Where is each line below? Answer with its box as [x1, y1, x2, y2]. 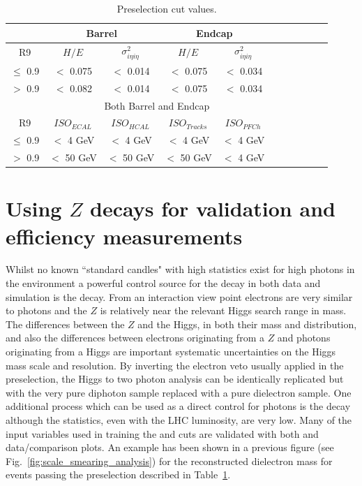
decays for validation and [89, 194, 335, 223]
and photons [277, 330, 331, 345]
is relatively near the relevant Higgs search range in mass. [100, 303, 347, 318]
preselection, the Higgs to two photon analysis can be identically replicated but [6, 371, 344, 386]
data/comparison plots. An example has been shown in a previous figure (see [6, 440, 334, 455]
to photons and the [6, 303, 87, 318]
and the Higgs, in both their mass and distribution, [137, 316, 357, 331]
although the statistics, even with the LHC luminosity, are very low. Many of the [6, 413, 352, 427]
